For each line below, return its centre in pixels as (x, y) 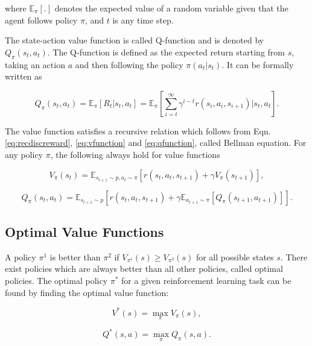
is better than (75, 256)
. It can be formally (258, 64)
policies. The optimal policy (56, 281)
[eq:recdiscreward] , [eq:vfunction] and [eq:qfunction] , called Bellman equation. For (156, 143)
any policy (24, 154)
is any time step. (143, 20)
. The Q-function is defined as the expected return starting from (166, 52)
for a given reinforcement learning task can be (206, 281)
